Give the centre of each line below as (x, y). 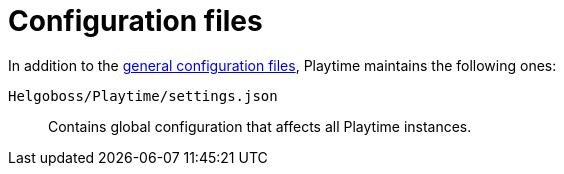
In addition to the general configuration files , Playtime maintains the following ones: (282, 65)
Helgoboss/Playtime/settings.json (143, 95)
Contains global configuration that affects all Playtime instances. (260, 126)
